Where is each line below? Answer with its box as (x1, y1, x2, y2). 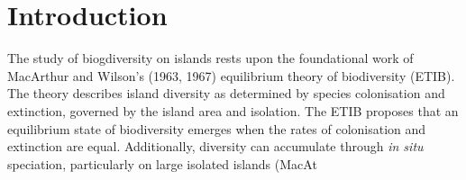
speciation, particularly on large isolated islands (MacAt (7, 154, 317, 173)
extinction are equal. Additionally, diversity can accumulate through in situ (7, 137, 424, 156)
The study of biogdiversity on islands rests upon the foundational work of (7, 49, 414, 67)
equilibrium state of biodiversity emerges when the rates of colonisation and (7, 119, 426, 138)
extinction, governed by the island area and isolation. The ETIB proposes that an (7, 101, 459, 120)
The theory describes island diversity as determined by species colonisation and (7, 84, 445, 103)
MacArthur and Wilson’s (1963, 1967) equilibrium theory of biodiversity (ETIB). (7, 66, 455, 85)
